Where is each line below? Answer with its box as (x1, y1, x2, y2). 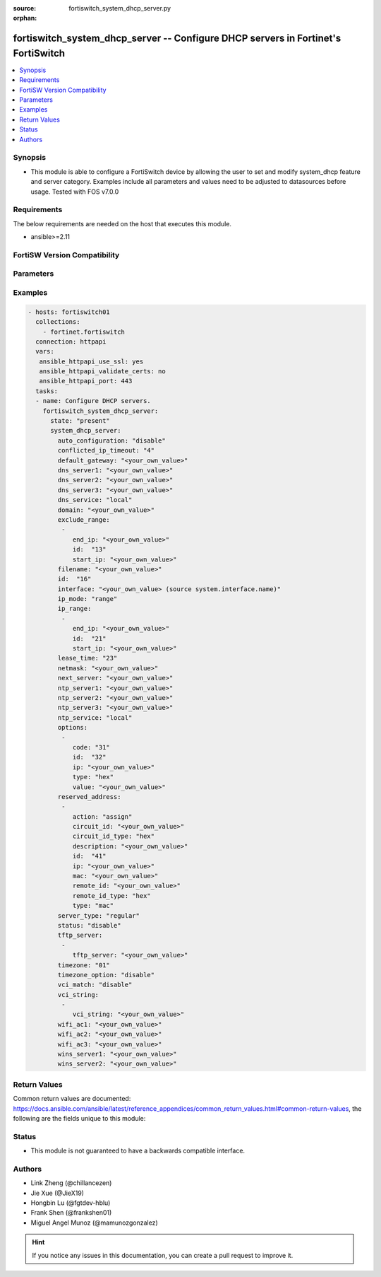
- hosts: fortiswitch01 (28, 308, 111, 316)
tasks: (35, 387, 59, 395)
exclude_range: (57, 515, 111, 523)
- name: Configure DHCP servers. (35, 397, 151, 405)
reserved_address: (57, 793, 121, 800)
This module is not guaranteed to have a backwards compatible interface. (30, 1146, 246, 1155)
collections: (35, 318, 80, 326)
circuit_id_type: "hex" (72, 832, 155, 841)
